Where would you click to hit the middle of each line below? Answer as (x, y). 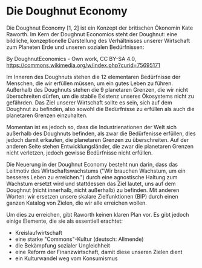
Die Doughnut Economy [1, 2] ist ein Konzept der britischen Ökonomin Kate (100, 28)
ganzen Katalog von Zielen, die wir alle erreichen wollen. (77, 203)
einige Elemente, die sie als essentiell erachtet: (64, 221)
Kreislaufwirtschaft (38, 232)
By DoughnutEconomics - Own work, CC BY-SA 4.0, (71, 59)
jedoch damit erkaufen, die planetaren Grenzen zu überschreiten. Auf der (98, 139)
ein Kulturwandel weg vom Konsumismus (66, 258)
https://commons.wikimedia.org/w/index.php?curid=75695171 (83, 65)
